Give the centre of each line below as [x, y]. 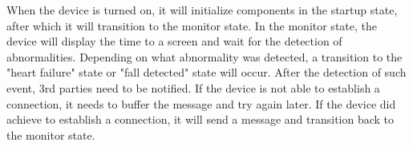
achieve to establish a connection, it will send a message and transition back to [200, 119]
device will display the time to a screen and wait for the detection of [174, 41]
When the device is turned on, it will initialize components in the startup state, [202, 10]
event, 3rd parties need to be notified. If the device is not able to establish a [193, 87]
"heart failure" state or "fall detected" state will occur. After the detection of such [206, 72]
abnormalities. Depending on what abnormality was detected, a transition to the [204, 56]
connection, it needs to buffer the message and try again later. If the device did [201, 103]
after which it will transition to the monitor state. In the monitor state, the [192, 25]
